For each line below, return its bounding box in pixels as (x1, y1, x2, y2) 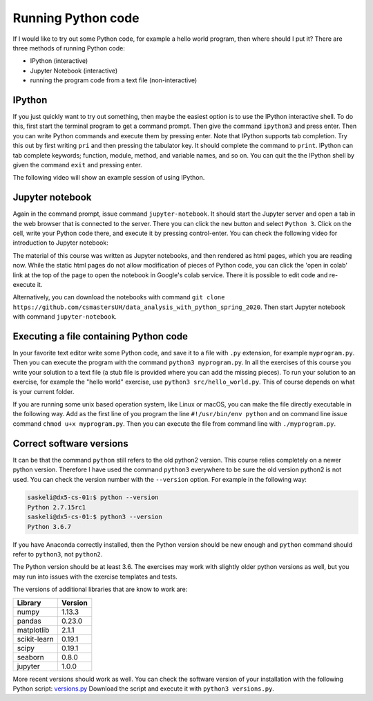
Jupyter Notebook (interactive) (30, 66, 118, 75)
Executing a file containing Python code (12, 330, 189, 342)
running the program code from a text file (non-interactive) (30, 76, 198, 84)
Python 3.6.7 (27, 523, 72, 530)
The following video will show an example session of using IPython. (12, 174, 205, 182)
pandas (17, 616, 41, 626)
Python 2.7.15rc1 (27, 503, 86, 511)
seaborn (17, 652, 44, 662)
